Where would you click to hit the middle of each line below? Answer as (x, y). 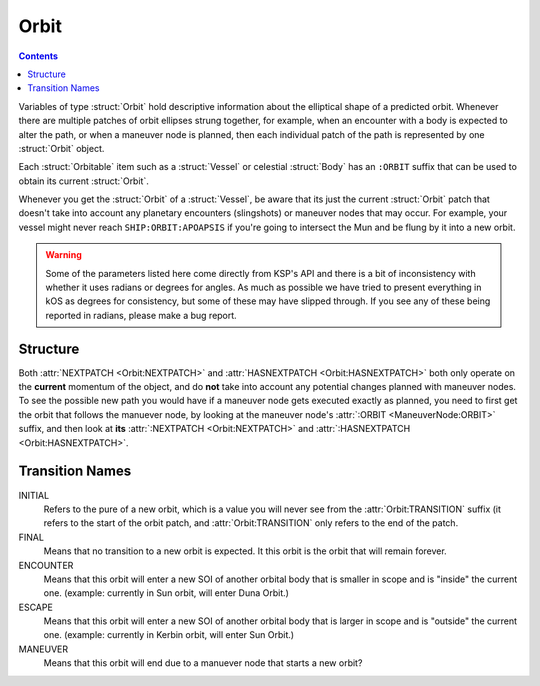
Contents (38, 56)
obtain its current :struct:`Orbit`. (83, 181)
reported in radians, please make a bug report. (141, 315)
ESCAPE (36, 607)
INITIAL (34, 495)
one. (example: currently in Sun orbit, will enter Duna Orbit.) (166, 593)
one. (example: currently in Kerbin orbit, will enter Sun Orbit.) (169, 635)
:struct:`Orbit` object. (61, 148)
